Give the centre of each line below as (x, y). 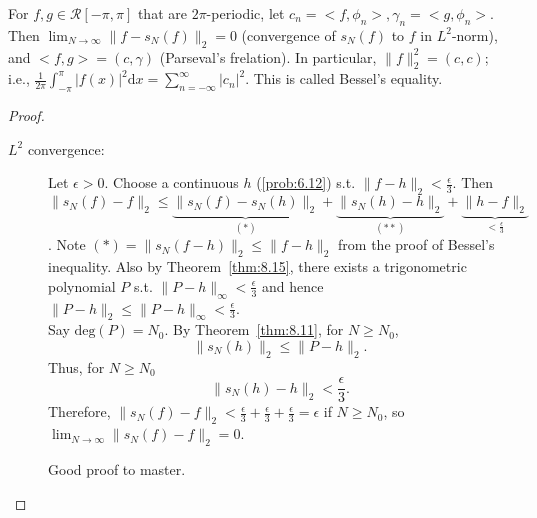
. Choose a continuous (171, 182)
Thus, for (76, 366)
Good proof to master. (117, 469)
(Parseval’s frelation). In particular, (268, 56)
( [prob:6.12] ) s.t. (306, 182)
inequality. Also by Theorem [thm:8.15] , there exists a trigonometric (257, 266)
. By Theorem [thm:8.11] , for (254, 329)
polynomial (82, 285)
